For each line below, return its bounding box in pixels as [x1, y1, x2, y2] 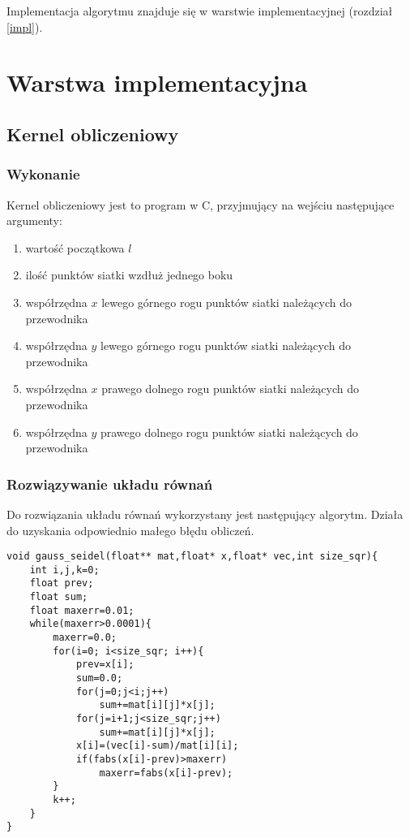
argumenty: [6, 212, 62, 229]
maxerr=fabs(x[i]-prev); [99, 767, 233, 779]
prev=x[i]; [75, 659, 135, 671]
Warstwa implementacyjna [6, 66, 308, 99]
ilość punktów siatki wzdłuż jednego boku [25, 266, 233, 283]
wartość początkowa [25, 239, 125, 256]
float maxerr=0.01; [29, 604, 135, 616]
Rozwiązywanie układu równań [6, 473, 213, 494]
